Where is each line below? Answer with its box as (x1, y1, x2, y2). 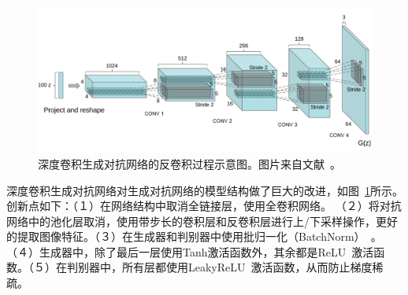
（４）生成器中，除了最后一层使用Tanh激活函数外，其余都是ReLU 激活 (6, 243, 374, 260)
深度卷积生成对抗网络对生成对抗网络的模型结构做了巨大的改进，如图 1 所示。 (6, 182, 403, 198)
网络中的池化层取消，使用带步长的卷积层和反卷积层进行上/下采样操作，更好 (6, 212, 398, 229)
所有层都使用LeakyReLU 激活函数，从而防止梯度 (121, 259, 373, 275)
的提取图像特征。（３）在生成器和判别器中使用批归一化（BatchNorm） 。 (6, 228, 382, 245)
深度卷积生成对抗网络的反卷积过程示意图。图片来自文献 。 (38, 155, 341, 171)
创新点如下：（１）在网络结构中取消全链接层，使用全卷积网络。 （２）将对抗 (6, 197, 402, 214)
